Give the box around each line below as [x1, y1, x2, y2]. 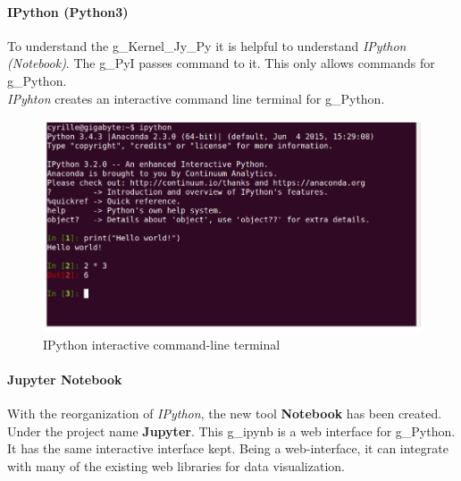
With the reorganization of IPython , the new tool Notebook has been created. [7, 403, 442, 422]
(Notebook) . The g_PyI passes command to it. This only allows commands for [7, 54, 435, 72]
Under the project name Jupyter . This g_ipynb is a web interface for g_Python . [7, 421, 456, 440]
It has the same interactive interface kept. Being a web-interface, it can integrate [7, 439, 448, 458]
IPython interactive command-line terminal [43, 334, 281, 353]
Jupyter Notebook [7, 369, 122, 388]
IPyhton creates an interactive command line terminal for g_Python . [7, 89, 385, 107]
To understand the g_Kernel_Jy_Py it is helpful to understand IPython [7, 36, 407, 55]
